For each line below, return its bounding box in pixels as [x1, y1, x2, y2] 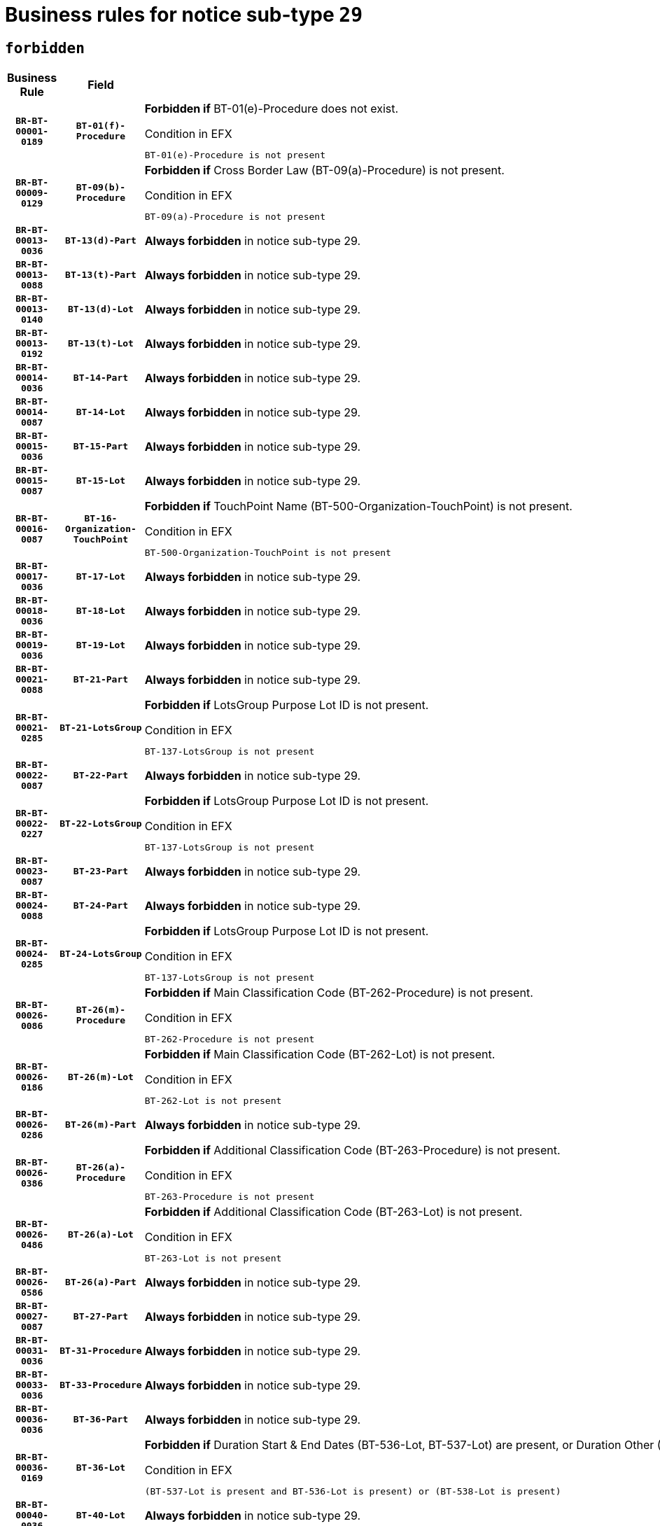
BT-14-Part [73, 372, 129, 384]
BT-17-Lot [76, 571, 126, 582]
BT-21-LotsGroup [59, 722, 142, 733]
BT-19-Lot [76, 640, 126, 651]
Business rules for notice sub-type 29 [5, 3, 363, 27]
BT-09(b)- [76, 182, 126, 193]
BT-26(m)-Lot [68, 1071, 134, 1082]
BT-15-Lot [76, 475, 126, 486]
